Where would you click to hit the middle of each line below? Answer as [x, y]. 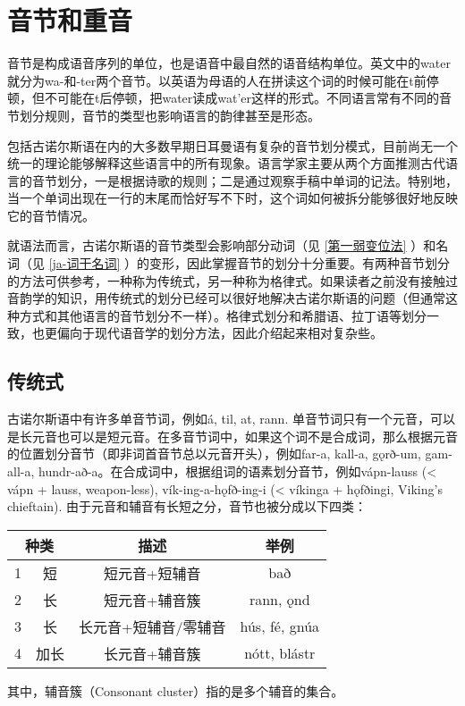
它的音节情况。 [51, 215]
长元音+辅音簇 [152, 653]
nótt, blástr [280, 653]
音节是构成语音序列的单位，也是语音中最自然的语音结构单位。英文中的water [229, 63]
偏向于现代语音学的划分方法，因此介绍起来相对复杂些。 [220, 333]
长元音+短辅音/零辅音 [152, 626]
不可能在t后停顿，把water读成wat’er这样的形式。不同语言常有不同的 [242, 98]
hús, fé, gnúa [280, 626]
